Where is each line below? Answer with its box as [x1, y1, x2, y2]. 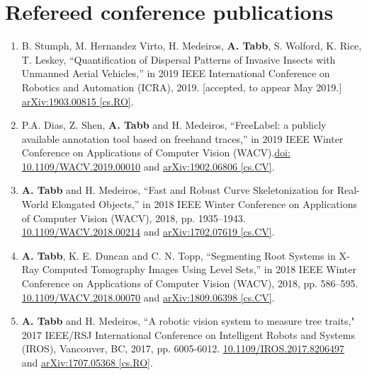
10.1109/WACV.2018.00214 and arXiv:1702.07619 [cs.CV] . [21, 224, 275, 239]
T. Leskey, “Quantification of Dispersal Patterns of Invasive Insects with [21, 52, 336, 67]
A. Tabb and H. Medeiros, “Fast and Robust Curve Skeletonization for [21, 183, 334, 197]
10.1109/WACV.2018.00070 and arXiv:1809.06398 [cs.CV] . [21, 289, 275, 304]
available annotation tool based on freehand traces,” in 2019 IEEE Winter [21, 131, 344, 146]
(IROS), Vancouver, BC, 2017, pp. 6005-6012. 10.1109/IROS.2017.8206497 [21, 341, 345, 356]
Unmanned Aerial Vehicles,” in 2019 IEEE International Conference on [21, 66, 330, 81]
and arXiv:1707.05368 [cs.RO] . [21, 355, 153, 369]
